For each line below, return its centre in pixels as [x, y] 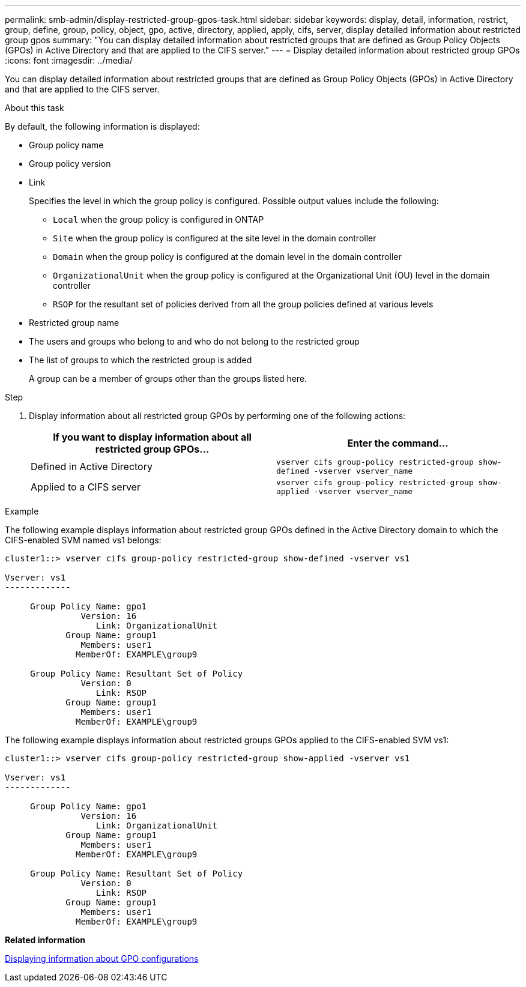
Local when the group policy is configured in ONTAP [159, 219]
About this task [35, 108]
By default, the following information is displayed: [102, 126]
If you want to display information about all [152, 437]
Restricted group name [74, 323]
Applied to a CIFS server [86, 487]
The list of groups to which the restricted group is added [141, 360]
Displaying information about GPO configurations [102, 958]
